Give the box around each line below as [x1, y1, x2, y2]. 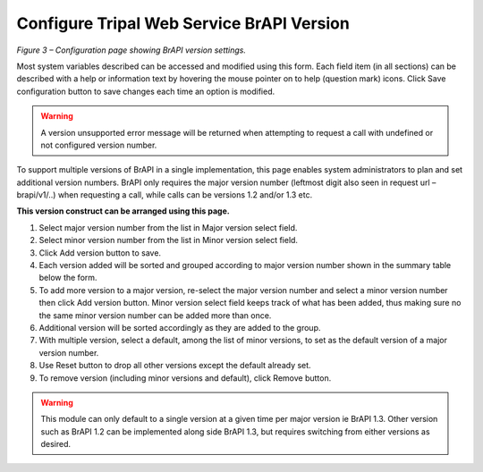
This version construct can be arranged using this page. [16, 206, 230, 216]
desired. [40, 439, 72, 450]
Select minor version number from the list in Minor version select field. [38, 235, 299, 246]
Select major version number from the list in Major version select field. [38, 222, 298, 232]
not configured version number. [40, 139, 157, 150]
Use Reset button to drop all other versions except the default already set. [38, 360, 312, 371]
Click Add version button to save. [38, 247, 161, 258]
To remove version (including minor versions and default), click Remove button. [38, 372, 332, 383]
